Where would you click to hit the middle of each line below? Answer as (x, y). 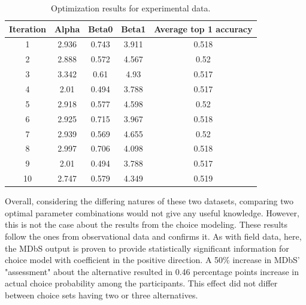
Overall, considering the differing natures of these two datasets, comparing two (149, 201)
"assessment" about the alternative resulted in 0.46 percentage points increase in (152, 271)
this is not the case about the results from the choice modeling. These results (146, 224)
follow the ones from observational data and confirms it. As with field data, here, (153, 236)
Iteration (28, 28)
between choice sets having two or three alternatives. (102, 295)
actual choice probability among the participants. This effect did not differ (141, 283)
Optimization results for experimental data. (131, 8)
